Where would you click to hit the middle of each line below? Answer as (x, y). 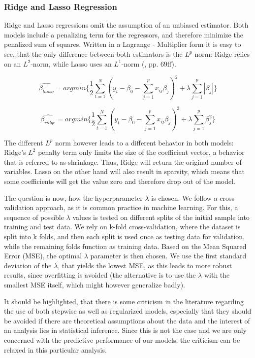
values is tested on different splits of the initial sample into (161, 217)
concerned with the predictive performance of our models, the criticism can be (122, 340)
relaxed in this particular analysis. (55, 349)
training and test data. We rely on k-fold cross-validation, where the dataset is (122, 227)
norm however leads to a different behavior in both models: (144, 142)
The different (24, 142)
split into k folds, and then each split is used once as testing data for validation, (125, 236)
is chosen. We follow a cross (193, 197)
